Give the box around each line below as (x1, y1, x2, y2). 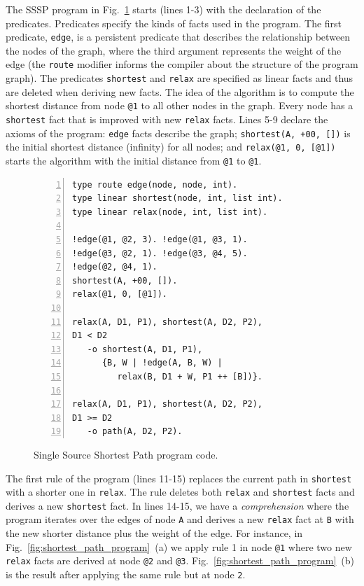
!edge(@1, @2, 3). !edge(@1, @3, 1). (72, 235, 248, 244)
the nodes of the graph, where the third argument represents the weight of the (6, 43, 342, 57)
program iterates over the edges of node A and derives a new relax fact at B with (6, 512, 354, 526)
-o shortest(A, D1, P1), (87, 344, 203, 354)
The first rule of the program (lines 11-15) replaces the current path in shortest (6, 470, 352, 485)
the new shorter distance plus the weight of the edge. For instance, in (6, 526, 303, 540)
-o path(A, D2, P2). (87, 426, 183, 437)
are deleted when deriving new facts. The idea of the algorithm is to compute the (6, 84, 354, 99)
